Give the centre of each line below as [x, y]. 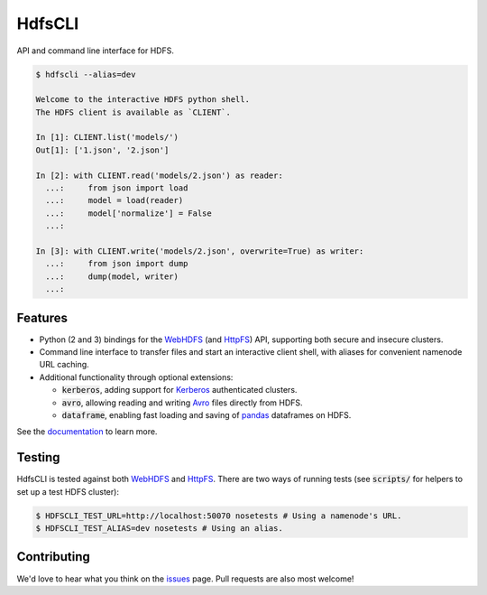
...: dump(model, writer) [112, 276]
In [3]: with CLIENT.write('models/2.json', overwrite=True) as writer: [200, 251]
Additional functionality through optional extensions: [136, 377]
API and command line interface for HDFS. [96, 51]
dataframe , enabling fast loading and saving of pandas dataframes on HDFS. [207, 415]
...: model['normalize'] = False [129, 213]
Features [42, 317]
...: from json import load [117, 188]
